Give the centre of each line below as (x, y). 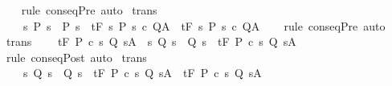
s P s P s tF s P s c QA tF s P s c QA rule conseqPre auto (204, 25)
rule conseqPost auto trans (76, 57)
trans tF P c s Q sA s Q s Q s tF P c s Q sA (151, 41)
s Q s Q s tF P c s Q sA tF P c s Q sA (142, 73)
